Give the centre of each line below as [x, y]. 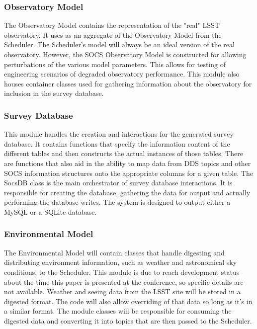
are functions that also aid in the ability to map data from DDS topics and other [128, 163]
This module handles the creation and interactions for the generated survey [119, 134]
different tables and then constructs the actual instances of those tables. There [124, 153]
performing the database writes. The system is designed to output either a [117, 202]
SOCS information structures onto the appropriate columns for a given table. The [129, 173]
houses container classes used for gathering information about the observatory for [128, 83]
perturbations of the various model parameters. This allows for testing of [115, 64]
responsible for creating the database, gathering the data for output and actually [127, 192]
